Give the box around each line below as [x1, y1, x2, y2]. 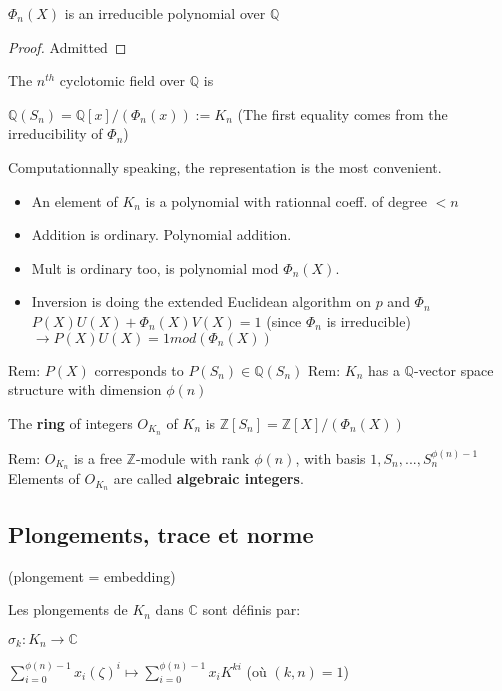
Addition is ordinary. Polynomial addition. [31, 224, 292, 245]
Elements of [8, 468, 80, 489]
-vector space [413, 359, 494, 380]
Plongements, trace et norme [8, 518, 314, 549]
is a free [73, 447, 122, 468]
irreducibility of [8, 123, 103, 144]
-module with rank [135, 447, 250, 468]
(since [266, 310, 302, 331]
